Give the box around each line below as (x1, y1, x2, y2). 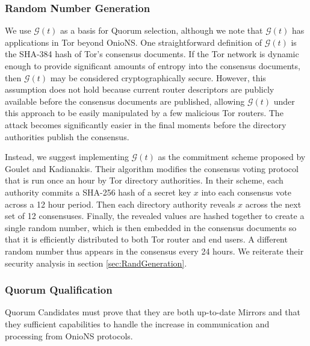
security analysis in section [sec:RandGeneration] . (5, 256, 187, 269)
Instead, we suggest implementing (5, 150, 129, 163)
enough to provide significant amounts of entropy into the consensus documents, (5, 60, 300, 72)
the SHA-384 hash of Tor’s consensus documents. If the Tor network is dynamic (5, 48, 299, 60)
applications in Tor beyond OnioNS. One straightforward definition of (5, 36, 262, 48)
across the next (245, 197, 302, 210)
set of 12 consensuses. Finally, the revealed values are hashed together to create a (5, 209, 305, 222)
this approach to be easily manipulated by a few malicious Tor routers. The (5, 107, 284, 119)
